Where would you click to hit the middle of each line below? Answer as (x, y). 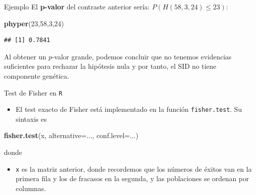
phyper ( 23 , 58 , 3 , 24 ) (34, 23)
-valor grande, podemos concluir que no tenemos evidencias (142, 56)
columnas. (31, 188)
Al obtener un (25, 56)
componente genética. (37, 75)
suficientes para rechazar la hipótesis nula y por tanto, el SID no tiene (110, 66)
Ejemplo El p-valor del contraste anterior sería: (77, 6)
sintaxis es (31, 119)
